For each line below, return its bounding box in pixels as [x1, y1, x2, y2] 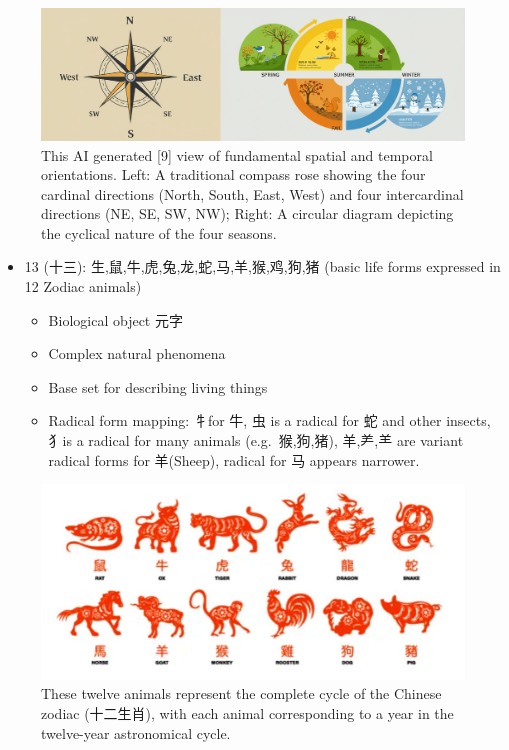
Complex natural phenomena [48, 343, 226, 364]
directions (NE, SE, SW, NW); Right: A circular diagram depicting [41, 203, 454, 224]
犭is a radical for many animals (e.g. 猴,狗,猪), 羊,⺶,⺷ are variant [48, 430, 464, 451]
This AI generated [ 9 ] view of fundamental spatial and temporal [41, 144, 433, 165]
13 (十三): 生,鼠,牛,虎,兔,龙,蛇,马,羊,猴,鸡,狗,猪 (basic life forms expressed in [24, 256, 501, 277]
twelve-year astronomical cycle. [41, 722, 231, 743]
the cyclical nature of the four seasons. [41, 222, 277, 243]
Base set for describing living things [48, 376, 268, 397]
